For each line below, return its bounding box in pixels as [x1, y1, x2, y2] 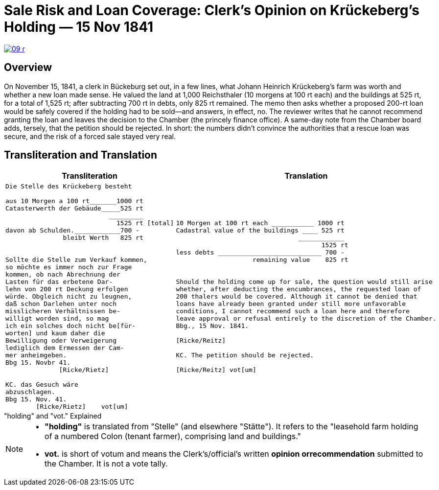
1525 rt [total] [116, 219, 174, 227]
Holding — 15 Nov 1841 [4, 19, 154, 35]
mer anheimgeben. [5, 351, 67, 359]
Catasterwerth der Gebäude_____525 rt [5, 205, 143, 212]
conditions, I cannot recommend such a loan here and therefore [176, 307, 410, 315]
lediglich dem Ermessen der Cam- [5, 344, 124, 352]
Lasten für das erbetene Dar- [5, 278, 113, 286]
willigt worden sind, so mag [5, 315, 109, 323]
